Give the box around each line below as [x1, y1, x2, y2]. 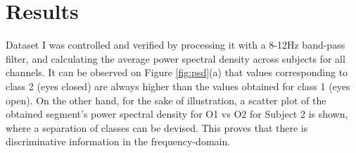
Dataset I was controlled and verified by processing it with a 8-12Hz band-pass [6, 37, 345, 52]
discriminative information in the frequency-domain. [6, 134, 231, 149]
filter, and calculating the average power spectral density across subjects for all [6, 51, 345, 66]
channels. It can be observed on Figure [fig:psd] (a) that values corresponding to [6, 65, 348, 80]
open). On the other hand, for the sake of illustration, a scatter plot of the [6, 92, 326, 107]
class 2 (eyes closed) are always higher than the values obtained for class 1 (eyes [6, 78, 350, 93]
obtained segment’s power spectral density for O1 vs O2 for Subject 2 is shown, [6, 106, 348, 121]
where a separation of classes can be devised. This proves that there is [6, 120, 308, 135]
